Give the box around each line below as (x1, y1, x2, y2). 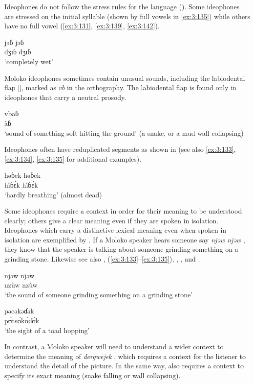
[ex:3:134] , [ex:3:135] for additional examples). (4, 153, 142, 164)
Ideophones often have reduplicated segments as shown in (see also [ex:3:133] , (4, 144, 236, 154)
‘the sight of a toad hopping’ (4, 325, 90, 335)
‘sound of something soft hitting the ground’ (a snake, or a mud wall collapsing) (4, 127, 244, 138)
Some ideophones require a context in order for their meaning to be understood (4, 206, 242, 216)
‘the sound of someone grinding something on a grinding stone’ (4, 289, 193, 299)
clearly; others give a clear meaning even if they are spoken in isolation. (4, 215, 219, 225)
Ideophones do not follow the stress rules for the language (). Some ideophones (4, 1, 240, 11)
